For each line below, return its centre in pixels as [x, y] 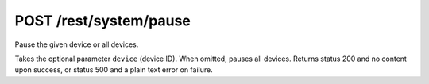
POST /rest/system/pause [102, 21]
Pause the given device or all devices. [77, 44]
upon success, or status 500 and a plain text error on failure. [114, 70]
